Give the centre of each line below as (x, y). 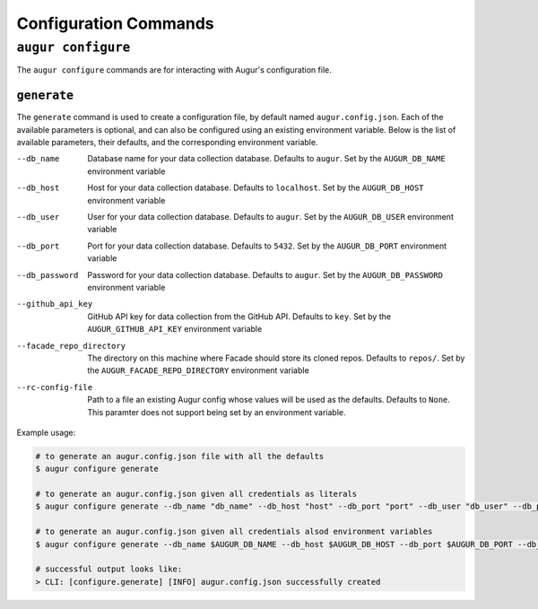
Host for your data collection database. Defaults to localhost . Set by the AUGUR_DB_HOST (256, 187)
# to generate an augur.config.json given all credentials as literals (196, 494)
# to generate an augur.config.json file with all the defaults (180, 456)
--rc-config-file (55, 387)
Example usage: (46, 432)
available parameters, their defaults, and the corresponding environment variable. (167, 143)
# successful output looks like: (109, 569)
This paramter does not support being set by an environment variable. (217, 412)
